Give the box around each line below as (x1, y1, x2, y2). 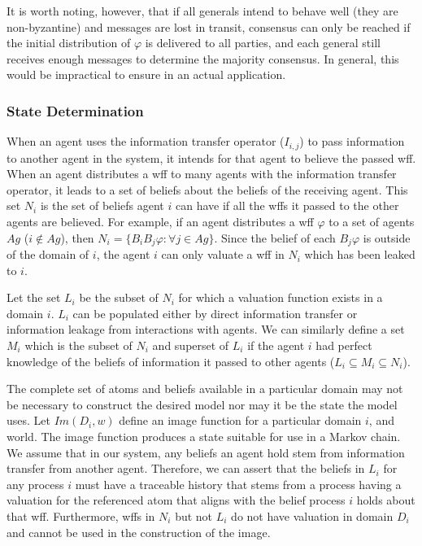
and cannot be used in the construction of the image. (7, 523, 271, 540)
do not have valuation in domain (231, 507, 394, 524)
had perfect (315, 337, 372, 354)
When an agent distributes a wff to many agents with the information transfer (7, 165, 397, 182)
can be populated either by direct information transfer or (72, 304, 358, 321)
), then (60, 229, 94, 246)
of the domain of (7, 246, 89, 263)
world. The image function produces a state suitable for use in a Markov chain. (7, 428, 401, 444)
